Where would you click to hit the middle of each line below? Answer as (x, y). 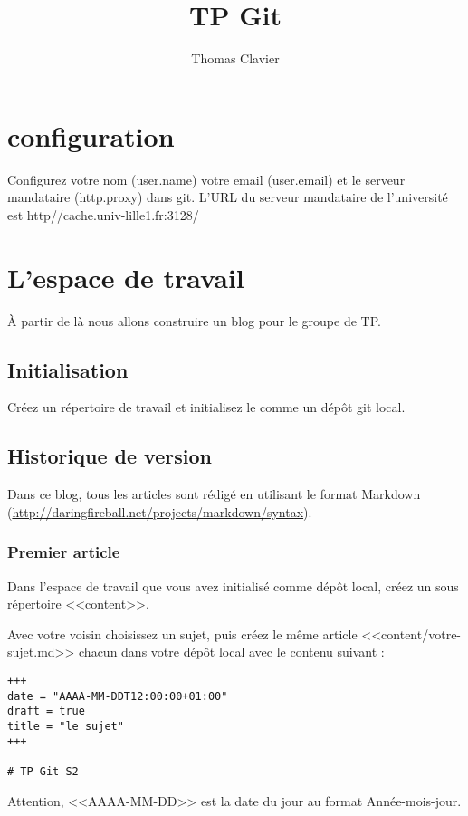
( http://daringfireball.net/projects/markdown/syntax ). (160, 511)
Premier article (64, 552)
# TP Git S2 (43, 771)
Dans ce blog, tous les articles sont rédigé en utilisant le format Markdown (214, 494)
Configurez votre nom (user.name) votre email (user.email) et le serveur (206, 179)
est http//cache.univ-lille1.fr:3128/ (103, 214)
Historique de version (110, 456)
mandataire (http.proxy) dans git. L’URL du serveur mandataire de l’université (228, 197)
